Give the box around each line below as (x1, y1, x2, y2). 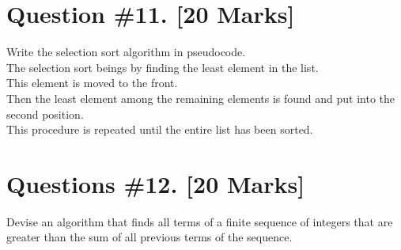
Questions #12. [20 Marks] (6, 167, 305, 199)
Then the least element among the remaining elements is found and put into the (6, 89, 395, 106)
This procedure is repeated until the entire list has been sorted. (6, 121, 313, 138)
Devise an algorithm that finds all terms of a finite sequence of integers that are (6, 213, 393, 229)
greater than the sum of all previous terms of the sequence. (6, 229, 293, 245)
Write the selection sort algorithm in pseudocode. (6, 44, 246, 60)
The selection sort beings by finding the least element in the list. (6, 59, 319, 75)
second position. (6, 105, 84, 122)
